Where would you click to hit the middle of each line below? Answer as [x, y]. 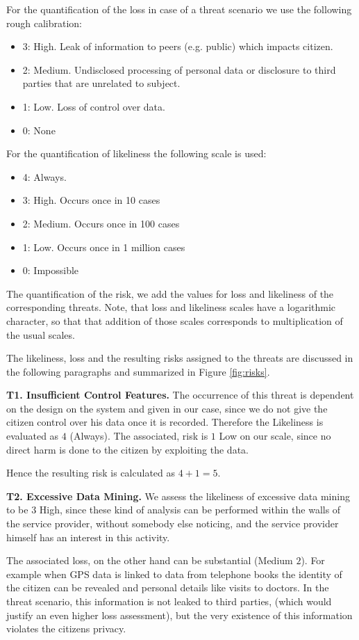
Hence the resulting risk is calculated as [91, 473]
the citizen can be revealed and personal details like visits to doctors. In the [168, 587]
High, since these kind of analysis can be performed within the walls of [190, 510]
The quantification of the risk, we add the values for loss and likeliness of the [170, 293]
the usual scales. [41, 334]
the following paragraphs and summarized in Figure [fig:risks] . [138, 371]
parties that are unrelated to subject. [101, 83]
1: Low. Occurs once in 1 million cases [104, 247]
